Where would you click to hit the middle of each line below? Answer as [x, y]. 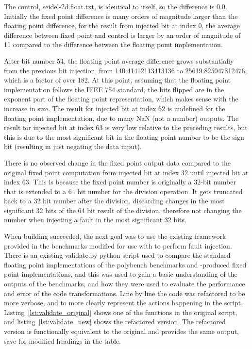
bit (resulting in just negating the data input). [73, 146]
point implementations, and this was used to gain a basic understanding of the [121, 274]
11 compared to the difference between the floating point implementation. [113, 44]
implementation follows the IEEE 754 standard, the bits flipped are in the [114, 89]
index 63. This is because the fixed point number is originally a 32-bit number [120, 182]
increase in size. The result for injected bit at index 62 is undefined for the [115, 108]
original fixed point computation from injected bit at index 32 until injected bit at [126, 172]
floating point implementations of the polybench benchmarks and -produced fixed [125, 264]
